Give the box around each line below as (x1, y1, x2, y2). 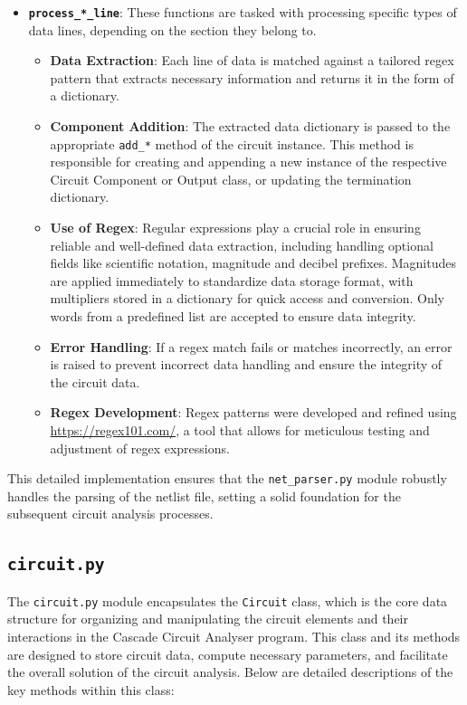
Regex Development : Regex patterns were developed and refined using (50, 403, 457, 422)
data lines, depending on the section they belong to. (28, 20, 317, 39)
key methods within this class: (7, 680, 175, 699)
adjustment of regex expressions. (50, 438, 230, 457)
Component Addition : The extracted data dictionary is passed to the (50, 117, 451, 136)
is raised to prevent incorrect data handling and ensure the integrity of (50, 355, 443, 374)
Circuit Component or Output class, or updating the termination (50, 169, 412, 188)
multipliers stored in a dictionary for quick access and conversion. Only (50, 289, 444, 308)
